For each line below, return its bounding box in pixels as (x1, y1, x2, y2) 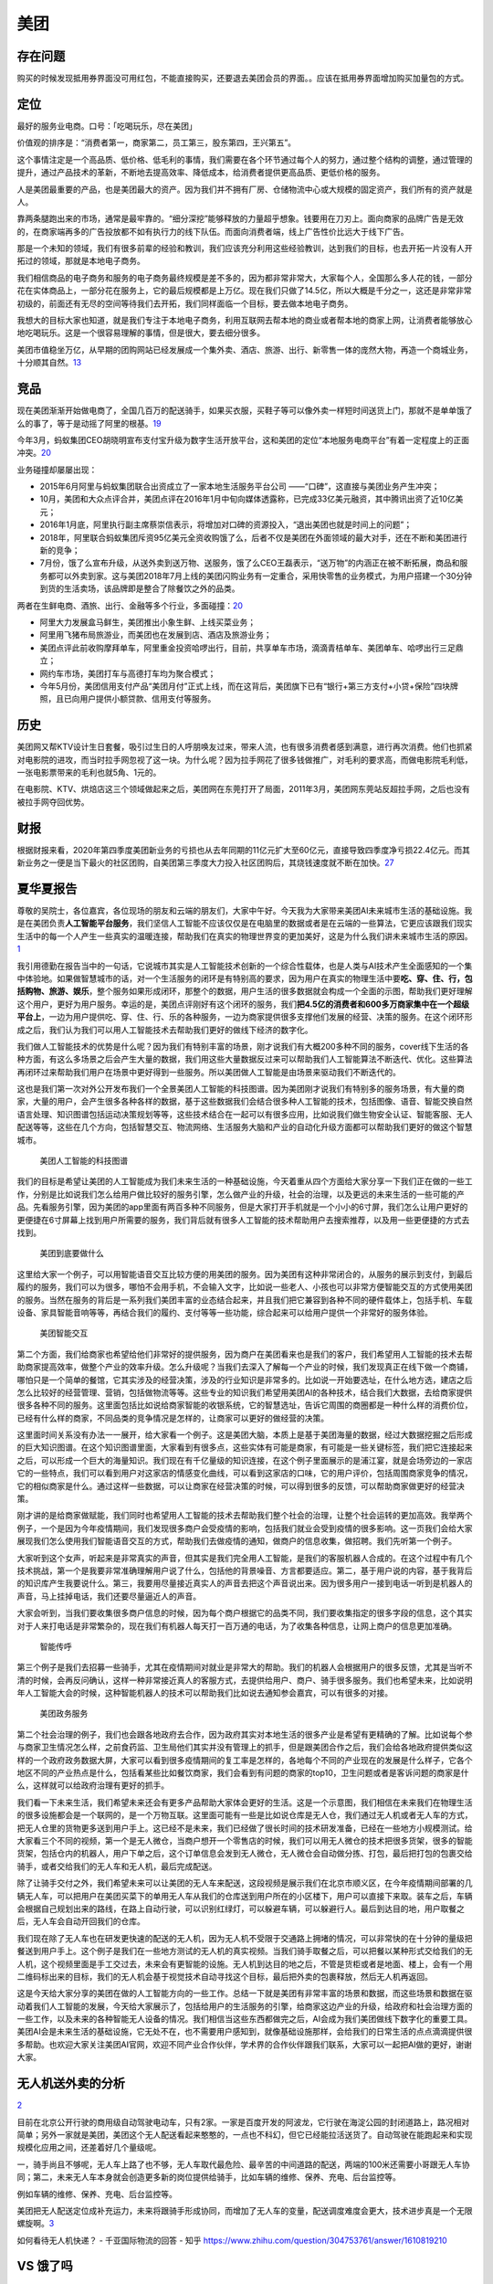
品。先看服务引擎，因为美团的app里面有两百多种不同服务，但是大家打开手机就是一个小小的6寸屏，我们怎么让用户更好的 (16, 1201, 468, 1212)
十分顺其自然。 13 (16, 357, 82, 368)
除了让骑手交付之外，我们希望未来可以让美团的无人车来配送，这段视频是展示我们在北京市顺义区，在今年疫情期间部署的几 (16, 1877, 473, 1888)
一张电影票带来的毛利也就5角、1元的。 (16, 767, 162, 778)
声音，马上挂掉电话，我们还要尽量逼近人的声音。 (16, 1591, 201, 1602)
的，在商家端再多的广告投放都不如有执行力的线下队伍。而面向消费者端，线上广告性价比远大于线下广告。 (16, 226, 409, 237)
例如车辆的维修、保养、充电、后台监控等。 (16, 2188, 177, 2199)
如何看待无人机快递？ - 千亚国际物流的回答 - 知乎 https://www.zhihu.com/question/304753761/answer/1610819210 (16, 2235, 447, 2246)
